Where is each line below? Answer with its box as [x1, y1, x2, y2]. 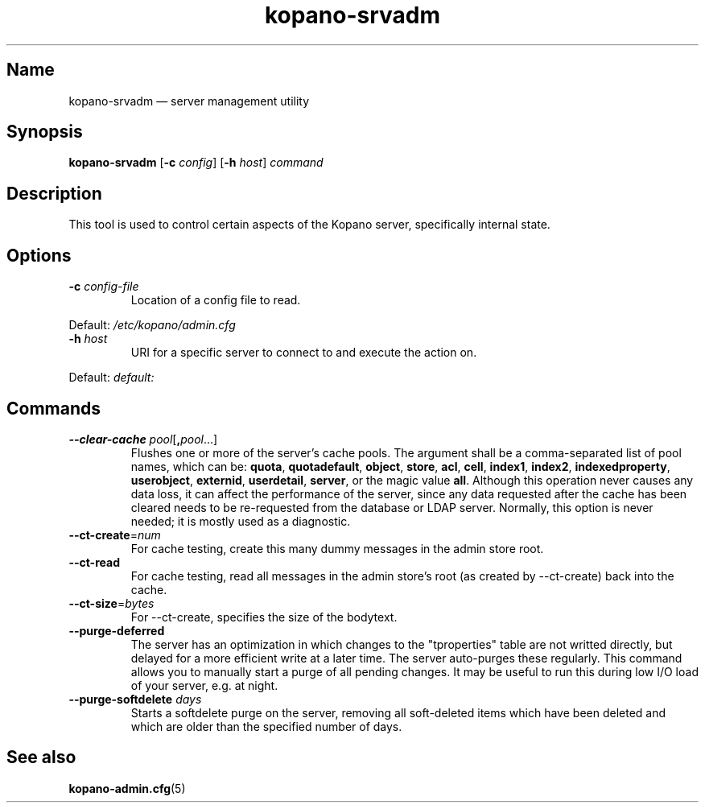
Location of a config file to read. [130, 293, 301, 308]
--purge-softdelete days [68, 691, 202, 706]
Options [6, 245, 72, 266]
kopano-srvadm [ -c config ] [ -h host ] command [68, 155, 324, 170]
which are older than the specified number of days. [130, 719, 402, 733]
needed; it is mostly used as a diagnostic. [130, 514, 351, 528]
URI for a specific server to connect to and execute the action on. [130, 345, 477, 360]
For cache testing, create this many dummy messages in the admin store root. [130, 541, 544, 555]
